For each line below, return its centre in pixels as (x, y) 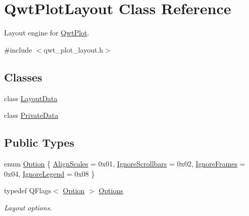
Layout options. (28, 207)
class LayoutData (31, 98)
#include (18, 49)
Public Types (39, 142)
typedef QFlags (28, 190)
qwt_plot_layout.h (73, 49)
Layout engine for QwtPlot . (47, 33)
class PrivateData (31, 115)
